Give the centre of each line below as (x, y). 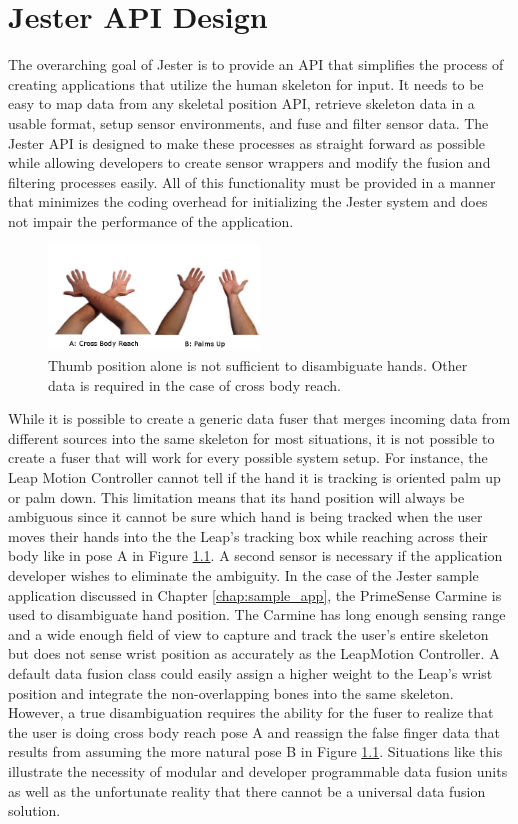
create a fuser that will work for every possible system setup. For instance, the (248, 457)
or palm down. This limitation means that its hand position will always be (236, 496)
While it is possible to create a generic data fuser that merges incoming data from (259, 418)
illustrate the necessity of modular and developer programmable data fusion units (258, 770)
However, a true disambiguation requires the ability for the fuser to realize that (251, 712)
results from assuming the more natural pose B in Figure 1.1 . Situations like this (255, 751)
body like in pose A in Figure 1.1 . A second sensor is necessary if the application (255, 555)
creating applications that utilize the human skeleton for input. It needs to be (246, 83)
